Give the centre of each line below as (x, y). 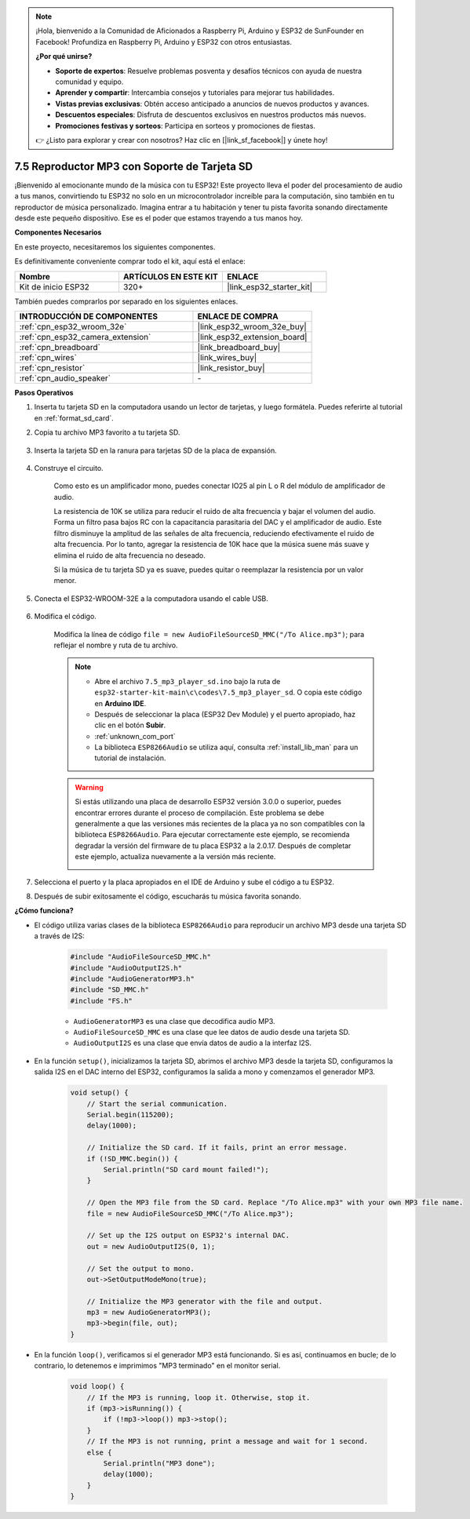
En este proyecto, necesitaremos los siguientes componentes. (115, 246)
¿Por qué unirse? (64, 56)
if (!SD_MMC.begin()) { (132, 1158)
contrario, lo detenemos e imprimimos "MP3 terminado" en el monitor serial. (157, 1366)
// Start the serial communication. (157, 1104)
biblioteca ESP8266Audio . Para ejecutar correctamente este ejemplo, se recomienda (212, 835)
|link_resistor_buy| (231, 367)
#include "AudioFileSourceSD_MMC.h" (141, 957)
